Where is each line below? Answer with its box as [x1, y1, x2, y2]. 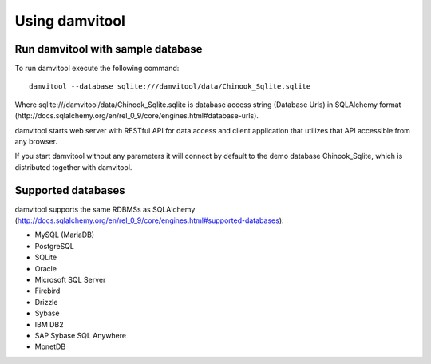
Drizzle [34, 297, 58, 307]
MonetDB [34, 342, 66, 351]
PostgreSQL [34, 241, 75, 251]
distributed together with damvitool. [14, 162, 132, 172]
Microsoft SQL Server [34, 275, 106, 285]
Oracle [34, 263, 57, 273]
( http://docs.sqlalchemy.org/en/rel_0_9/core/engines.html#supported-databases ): [14, 216, 284, 225]
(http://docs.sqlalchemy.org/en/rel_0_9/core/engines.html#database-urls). [14, 111, 259, 121]
